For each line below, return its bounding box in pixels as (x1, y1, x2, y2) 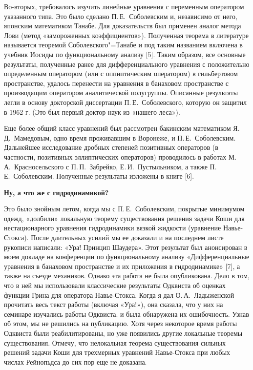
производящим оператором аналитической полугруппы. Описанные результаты (4, 87, 238, 98)
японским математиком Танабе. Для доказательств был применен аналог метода (4, 21, 241, 31)
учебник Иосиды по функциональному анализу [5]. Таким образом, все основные (4, 49, 246, 59)
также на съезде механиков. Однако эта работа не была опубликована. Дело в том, (4, 270, 250, 281)
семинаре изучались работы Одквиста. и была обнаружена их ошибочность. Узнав (4, 308, 249, 319)
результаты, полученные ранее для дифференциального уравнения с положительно (4, 59, 250, 69)
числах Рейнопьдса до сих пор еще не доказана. (4, 356, 147, 367)
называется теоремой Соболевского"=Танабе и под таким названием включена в (4, 40, 243, 50)
